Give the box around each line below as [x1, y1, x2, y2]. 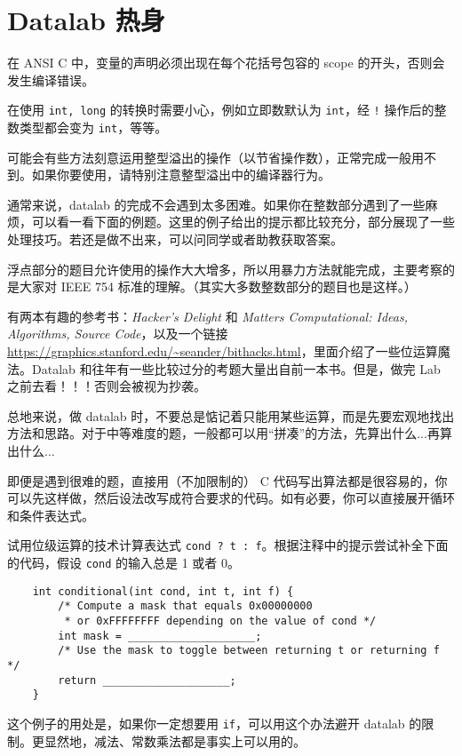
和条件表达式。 [7, 505, 94, 524]
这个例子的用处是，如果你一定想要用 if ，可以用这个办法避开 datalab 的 [7, 713, 422, 732]
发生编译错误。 [7, 70, 94, 89]
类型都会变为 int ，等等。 [19, 117, 168, 136]
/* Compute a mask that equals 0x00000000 [58, 600, 313, 613]
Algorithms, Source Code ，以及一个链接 [7, 324, 228, 343]
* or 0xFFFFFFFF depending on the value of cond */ [64, 614, 377, 627]
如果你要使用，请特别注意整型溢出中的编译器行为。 [31, 165, 331, 184]
